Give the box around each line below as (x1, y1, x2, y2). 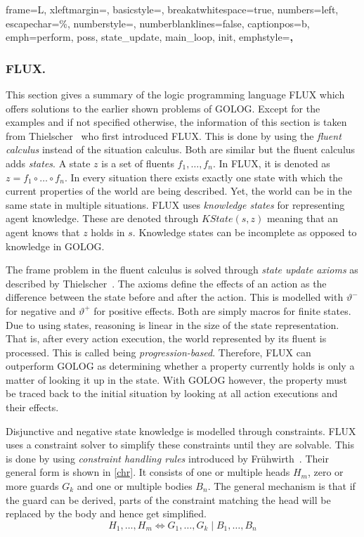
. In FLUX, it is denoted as (212, 155, 330, 170)
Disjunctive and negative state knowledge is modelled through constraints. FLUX (6, 423, 356, 438)
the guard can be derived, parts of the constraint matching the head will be (6, 492, 331, 507)
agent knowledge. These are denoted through (6, 211, 199, 226)
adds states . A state (6, 155, 91, 170)
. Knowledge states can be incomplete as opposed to (132, 224, 357, 239)
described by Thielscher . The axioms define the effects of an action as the (6, 276, 327, 290)
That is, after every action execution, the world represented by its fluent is (6, 331, 327, 346)
